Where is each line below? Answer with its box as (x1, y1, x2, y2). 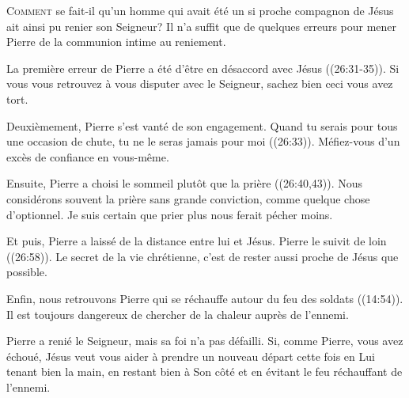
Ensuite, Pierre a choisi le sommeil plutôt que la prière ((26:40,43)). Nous (6, 175, 363, 191)
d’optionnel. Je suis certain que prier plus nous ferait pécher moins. (6, 206, 333, 222)
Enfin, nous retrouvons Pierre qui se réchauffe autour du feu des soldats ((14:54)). (6, 290, 403, 306)
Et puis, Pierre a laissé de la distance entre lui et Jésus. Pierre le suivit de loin (6, 233, 387, 249)
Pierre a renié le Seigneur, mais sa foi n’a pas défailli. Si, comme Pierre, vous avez (6, 332, 403, 349)
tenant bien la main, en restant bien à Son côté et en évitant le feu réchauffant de (6, 363, 403, 380)
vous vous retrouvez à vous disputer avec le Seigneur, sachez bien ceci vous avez (6, 75, 393, 92)
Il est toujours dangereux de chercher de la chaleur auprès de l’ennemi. (6, 305, 349, 322)
